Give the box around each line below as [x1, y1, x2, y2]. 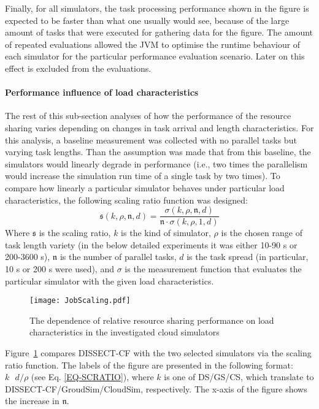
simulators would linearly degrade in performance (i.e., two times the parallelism [5, 157, 308, 170]
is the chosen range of [221, 226, 302, 239]
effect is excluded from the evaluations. [5, 61, 152, 74]
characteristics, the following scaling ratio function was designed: [5, 193, 248, 206]
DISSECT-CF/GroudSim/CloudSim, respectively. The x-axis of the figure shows [5, 382, 307, 395]
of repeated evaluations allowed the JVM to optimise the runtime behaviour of [5, 37, 301, 50]
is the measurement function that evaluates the [125, 262, 302, 275]
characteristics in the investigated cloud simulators [29, 326, 220, 338]
